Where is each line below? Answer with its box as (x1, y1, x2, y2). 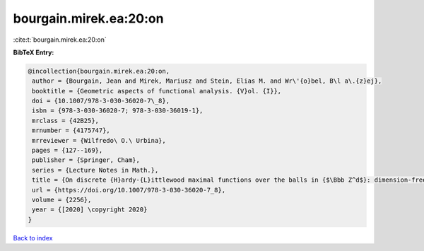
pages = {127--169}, (32, 146, 103, 155)
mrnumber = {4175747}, (32, 127, 111, 134)
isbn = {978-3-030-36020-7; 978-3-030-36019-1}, (32, 107, 204, 115)
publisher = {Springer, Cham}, (32, 156, 141, 164)
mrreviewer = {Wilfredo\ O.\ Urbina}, (32, 136, 166, 144)
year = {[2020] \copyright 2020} (32, 206, 148, 214)
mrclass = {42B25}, (32, 117, 99, 124)
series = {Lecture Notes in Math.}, (32, 166, 159, 174)
